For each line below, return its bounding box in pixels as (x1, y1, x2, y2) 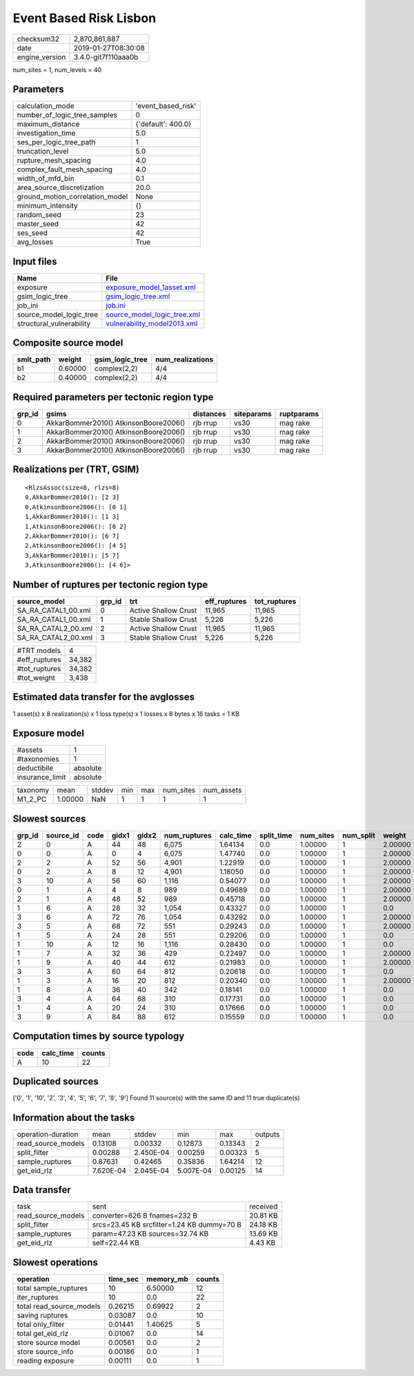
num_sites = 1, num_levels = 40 (12, 66, 102, 74)
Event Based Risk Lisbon (12, 10, 157, 26)
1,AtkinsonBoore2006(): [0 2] (25, 522, 128, 530)
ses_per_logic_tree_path (17, 138, 96, 147)
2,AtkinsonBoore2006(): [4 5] (25, 542, 128, 549)
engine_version (17, 52, 66, 62)
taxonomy (17, 785, 50, 795)
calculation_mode (17, 101, 75, 111)
